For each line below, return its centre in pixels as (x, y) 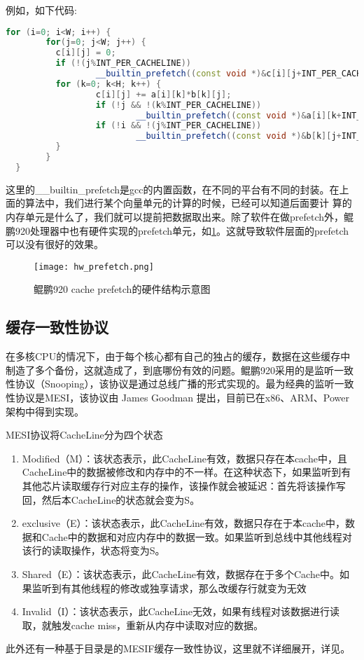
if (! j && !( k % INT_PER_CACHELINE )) (178, 105)
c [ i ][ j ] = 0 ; (86, 53)
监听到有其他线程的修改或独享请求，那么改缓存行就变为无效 (169, 587)
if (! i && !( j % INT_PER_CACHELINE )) (178, 126)
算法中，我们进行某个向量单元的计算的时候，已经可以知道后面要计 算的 (188, 203)
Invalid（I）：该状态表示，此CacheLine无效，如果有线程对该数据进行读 (181, 611)
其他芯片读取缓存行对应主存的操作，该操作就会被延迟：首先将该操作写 (184, 486)
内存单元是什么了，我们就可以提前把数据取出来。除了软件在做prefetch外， (175, 217)
